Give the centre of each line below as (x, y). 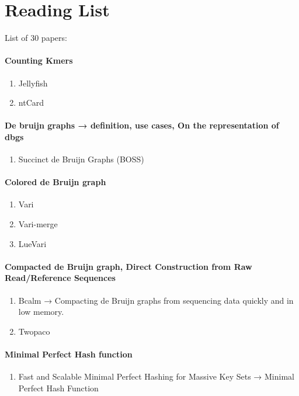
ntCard (31, 103)
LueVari (32, 243)
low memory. (41, 312)
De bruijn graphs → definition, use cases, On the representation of (142, 125)
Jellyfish (33, 83)
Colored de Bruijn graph (55, 182)
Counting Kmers (39, 60)
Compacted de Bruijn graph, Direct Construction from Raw (128, 266)
